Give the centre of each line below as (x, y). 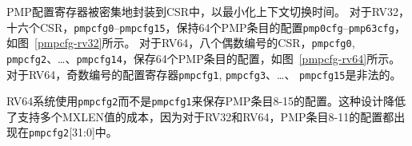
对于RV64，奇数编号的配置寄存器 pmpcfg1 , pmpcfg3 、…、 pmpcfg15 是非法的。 (204, 74)
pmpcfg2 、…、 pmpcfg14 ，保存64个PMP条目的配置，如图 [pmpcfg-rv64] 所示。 (204, 58)
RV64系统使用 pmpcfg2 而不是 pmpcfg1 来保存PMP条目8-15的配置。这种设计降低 (206, 101)
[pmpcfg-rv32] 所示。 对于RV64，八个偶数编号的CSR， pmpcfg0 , (195, 43)
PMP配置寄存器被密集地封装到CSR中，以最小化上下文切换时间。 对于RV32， (208, 11)
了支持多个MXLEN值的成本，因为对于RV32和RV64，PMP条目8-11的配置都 (200, 116)
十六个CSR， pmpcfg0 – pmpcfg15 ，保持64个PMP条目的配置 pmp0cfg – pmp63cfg (200, 27)
